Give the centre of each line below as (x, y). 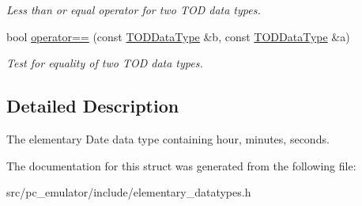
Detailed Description (93, 106)
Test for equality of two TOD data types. (105, 63)
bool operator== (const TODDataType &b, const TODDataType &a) (178, 36)
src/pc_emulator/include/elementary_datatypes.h (129, 192)
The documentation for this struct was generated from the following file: (181, 165)
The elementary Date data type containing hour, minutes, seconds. (168, 138)
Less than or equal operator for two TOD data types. (134, 10)
